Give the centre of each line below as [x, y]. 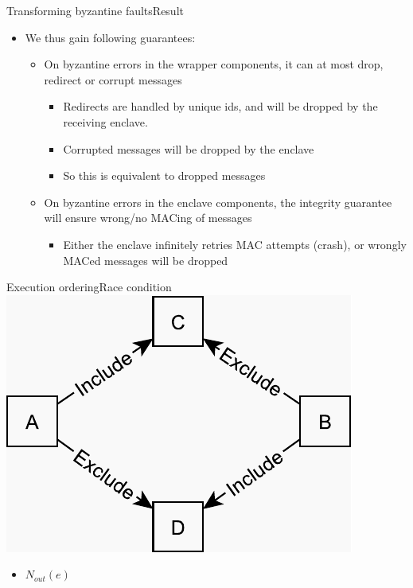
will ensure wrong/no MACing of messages [148, 218]
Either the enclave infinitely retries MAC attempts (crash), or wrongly [235, 244]
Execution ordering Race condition [89, 287]
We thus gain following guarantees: [110, 37]
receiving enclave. [105, 121]
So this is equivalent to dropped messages [164, 175]
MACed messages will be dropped [146, 260]
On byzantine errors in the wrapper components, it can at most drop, [214, 64]
